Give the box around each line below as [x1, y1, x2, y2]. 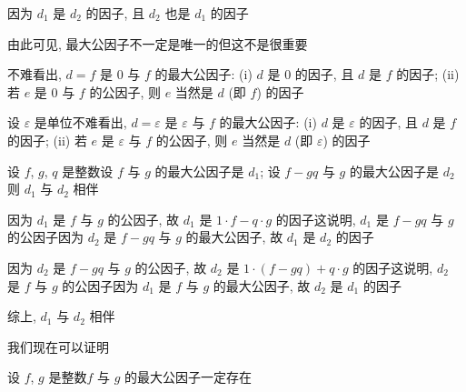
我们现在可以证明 [7, 337, 109, 356]
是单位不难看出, [34, 113, 127, 132]
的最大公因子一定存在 [124, 367, 253, 387]
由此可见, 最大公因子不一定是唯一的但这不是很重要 [7, 34, 308, 53]
